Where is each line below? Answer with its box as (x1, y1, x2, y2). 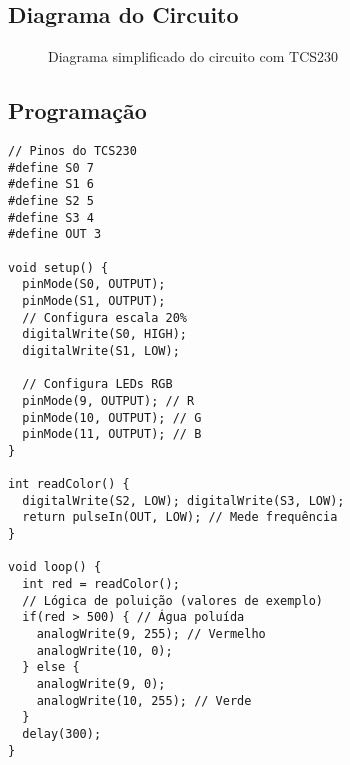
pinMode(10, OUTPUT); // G (22, 410, 202, 425)
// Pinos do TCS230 (8, 144, 137, 158)
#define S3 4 (8, 210, 94, 225)
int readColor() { (8, 477, 130, 492)
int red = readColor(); (22, 577, 180, 592)
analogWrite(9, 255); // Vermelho (36, 627, 266, 642)
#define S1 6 (8, 177, 94, 192)
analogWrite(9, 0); (36, 677, 166, 691)
